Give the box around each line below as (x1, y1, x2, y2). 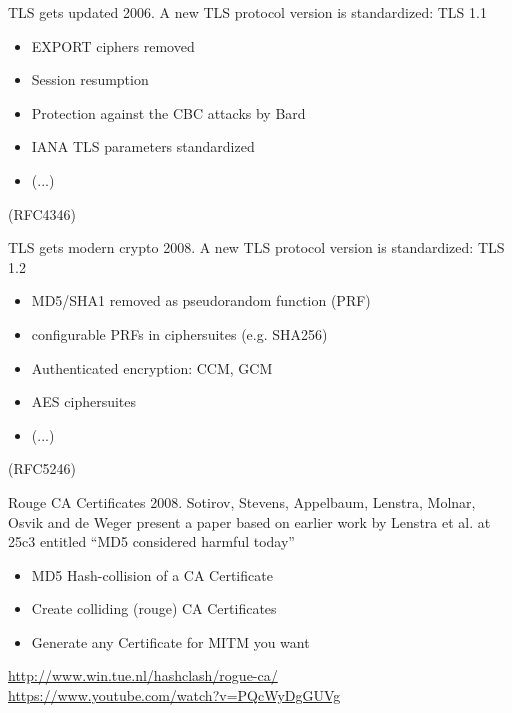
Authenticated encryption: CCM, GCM (31, 357, 273, 378)
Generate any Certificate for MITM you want (31, 631, 310, 652)
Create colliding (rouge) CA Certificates (31, 598, 277, 619)
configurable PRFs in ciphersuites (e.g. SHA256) (31, 323, 328, 344)
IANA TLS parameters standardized (31, 136, 255, 157)
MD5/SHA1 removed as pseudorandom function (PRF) (31, 290, 371, 311)
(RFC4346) (8, 203, 77, 224)
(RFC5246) (8, 458, 77, 479)
